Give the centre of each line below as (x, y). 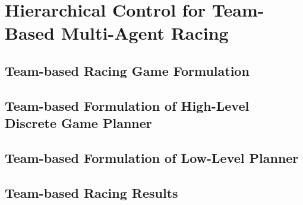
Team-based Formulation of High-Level (127, 105)
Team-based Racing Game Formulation (127, 70)
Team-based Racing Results (91, 192)
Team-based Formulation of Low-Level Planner (152, 157)
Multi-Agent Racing (145, 33)
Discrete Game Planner (78, 123)
